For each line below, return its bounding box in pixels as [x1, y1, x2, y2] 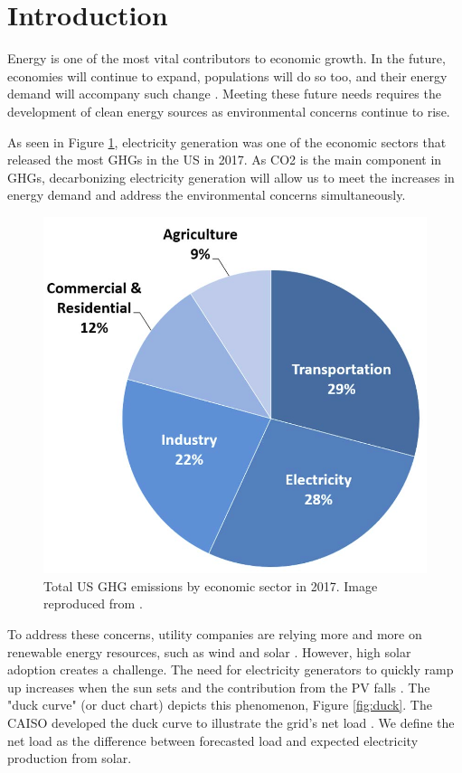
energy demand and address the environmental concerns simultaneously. [7, 185, 406, 204]
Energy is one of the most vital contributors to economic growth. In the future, [7, 49, 446, 68]
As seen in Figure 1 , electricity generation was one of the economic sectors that [7, 132, 447, 151]
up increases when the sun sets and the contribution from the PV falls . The [7, 677, 430, 696]
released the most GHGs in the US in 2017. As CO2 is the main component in [7, 150, 442, 169]
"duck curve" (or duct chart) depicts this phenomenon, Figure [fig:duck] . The [7, 695, 432, 714]
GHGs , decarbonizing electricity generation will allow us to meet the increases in [7, 167, 455, 186]
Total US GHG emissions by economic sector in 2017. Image [43, 576, 378, 595]
